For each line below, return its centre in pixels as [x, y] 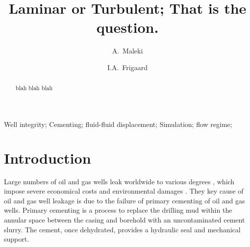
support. [17, 239]
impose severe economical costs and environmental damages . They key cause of [124, 191]
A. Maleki [127, 51]
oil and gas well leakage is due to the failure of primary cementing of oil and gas [125, 200]
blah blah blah [34, 88]
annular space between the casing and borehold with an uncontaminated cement [125, 220]
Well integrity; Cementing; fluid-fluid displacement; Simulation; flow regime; [118, 124]
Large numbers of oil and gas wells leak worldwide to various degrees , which [119, 181]
